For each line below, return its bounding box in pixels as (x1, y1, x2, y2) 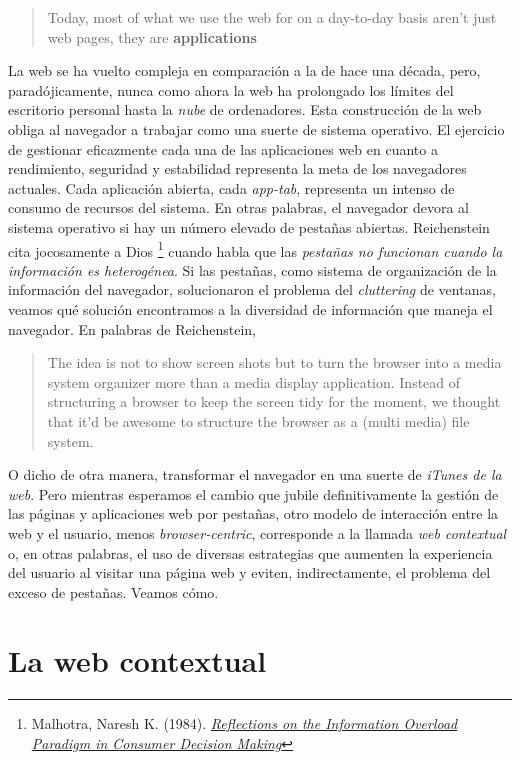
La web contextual (8, 640, 267, 681)
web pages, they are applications (47, 26, 257, 47)
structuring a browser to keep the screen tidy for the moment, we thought (47, 391, 501, 412)
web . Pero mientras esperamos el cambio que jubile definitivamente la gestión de (8, 483, 499, 504)
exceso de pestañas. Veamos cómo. (8, 581, 219, 602)
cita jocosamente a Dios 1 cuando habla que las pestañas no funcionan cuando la (8, 237, 503, 261)
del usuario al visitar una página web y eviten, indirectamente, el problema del (8, 562, 491, 583)
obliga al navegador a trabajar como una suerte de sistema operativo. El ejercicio (8, 118, 505, 139)
